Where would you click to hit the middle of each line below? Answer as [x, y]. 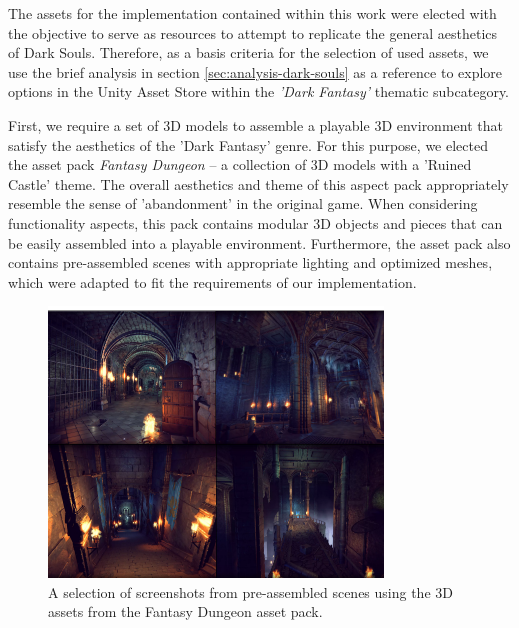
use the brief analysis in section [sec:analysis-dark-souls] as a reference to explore [255, 71]
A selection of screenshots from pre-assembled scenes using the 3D [250, 591]
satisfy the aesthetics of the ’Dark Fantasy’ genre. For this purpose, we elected [248, 144]
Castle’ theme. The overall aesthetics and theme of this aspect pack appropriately [258, 183]
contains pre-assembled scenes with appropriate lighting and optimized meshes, [250, 262]
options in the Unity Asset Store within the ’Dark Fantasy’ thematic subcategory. [259, 91]
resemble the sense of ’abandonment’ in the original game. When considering [243, 203]
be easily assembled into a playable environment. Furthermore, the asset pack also [259, 242]
